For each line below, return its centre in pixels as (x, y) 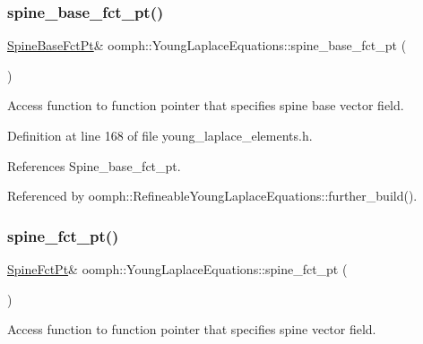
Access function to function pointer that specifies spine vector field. (192, 329)
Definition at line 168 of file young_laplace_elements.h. (160, 135)
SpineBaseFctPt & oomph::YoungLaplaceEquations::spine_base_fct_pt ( (207, 45)
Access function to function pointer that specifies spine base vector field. (206, 105)
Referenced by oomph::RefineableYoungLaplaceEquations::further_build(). (212, 196)
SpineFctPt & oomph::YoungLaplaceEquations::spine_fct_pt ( (177, 269)
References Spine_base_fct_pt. (94, 165)
